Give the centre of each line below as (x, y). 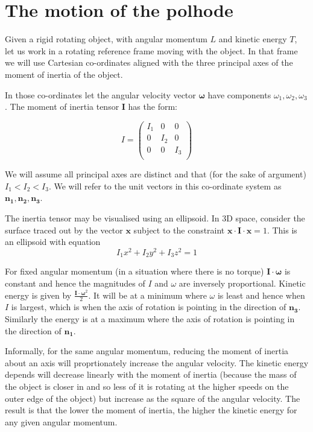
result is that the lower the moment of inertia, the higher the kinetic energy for (151, 410)
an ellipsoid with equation (53, 242)
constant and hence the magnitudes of (75, 283)
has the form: (153, 106)
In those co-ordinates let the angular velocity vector (100, 94)
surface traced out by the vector (64, 230)
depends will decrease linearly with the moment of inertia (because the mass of (151, 374)
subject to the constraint (179, 230)
